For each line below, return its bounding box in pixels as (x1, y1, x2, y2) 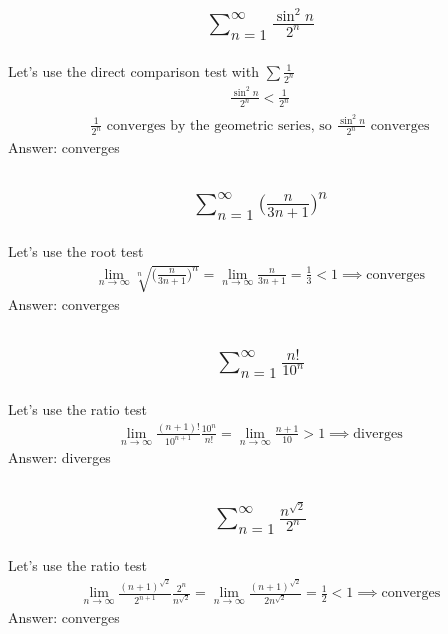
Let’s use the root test (8, 240, 144, 261)
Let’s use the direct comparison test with (8, 60, 259, 81)
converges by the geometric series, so (106, 118, 332, 133)
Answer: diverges (8, 447, 111, 468)
